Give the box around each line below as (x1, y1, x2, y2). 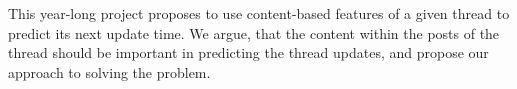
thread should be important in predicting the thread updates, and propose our (8, 42, 489, 63)
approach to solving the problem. (8, 61, 211, 82)
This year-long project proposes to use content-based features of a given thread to (8, 3, 510, 23)
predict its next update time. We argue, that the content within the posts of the (8, 22, 500, 43)
